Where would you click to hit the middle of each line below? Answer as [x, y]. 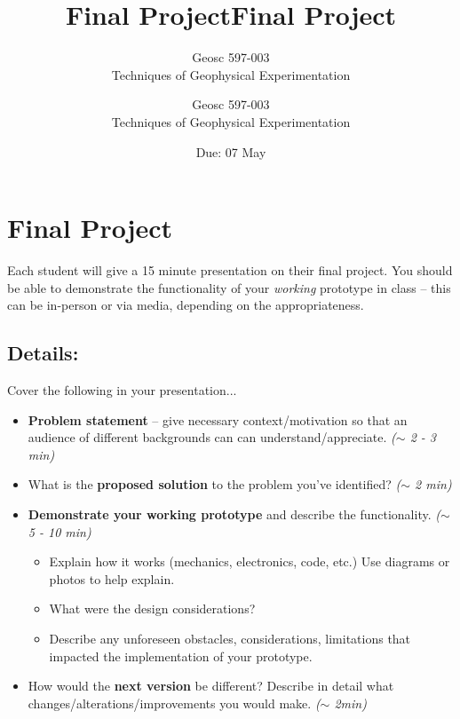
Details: [43, 353]
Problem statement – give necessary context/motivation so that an [218, 419]
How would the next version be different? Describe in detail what [211, 686]
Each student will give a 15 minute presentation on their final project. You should [230, 270]
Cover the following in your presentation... [122, 390]
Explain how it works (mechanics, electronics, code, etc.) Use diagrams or [250, 561]
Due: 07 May [231, 151]
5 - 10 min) [59, 531]
